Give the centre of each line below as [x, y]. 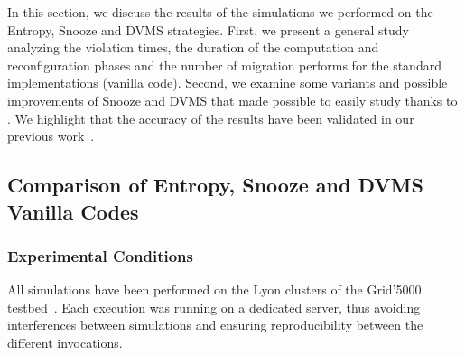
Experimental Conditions [100, 255]
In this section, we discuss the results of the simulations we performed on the [220, 12]
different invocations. [65, 342]
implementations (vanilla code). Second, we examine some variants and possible [228, 83]
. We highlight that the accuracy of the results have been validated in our [211, 118]
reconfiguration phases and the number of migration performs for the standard [224, 65]
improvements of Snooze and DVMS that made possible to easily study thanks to [232, 100]
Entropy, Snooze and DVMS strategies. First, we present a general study [208, 29]
